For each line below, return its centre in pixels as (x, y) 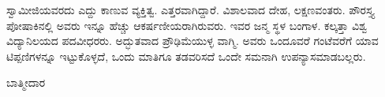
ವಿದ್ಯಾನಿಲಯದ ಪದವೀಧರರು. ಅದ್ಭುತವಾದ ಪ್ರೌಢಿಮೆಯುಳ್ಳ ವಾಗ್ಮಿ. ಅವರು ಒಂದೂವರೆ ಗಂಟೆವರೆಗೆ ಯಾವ (192, 41)
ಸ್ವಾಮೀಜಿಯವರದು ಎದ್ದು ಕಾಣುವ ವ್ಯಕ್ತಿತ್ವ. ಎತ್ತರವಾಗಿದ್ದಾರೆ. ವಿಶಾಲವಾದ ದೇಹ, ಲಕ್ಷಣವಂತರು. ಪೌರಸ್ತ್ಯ (190, 9)
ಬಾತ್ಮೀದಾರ (26, 82)
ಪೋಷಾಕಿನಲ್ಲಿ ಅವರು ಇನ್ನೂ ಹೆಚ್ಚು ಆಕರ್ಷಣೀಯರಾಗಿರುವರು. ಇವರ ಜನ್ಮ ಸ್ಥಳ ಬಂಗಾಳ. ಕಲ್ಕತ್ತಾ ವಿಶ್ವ (187, 25)
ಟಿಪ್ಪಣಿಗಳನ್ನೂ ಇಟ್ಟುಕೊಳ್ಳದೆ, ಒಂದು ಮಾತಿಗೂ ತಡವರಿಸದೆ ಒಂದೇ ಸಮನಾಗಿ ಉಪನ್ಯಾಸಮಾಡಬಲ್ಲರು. (186, 56)
